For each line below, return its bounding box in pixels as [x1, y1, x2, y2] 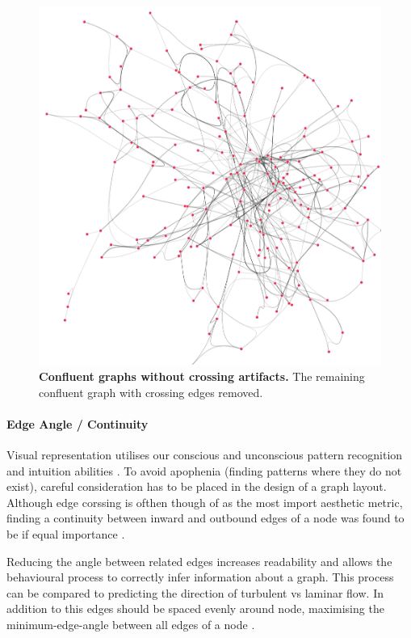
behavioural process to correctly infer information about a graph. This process [6, 568, 394, 585]
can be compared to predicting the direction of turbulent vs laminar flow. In [6, 584, 384, 601]
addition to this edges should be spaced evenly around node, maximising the [6, 600, 384, 617]
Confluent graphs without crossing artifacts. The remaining [39, 368, 365, 385]
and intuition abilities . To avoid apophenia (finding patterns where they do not [6, 462, 402, 479]
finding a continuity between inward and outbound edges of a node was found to [6, 509, 405, 526]
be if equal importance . [6, 526, 125, 543]
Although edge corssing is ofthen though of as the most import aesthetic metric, [6, 493, 403, 510]
